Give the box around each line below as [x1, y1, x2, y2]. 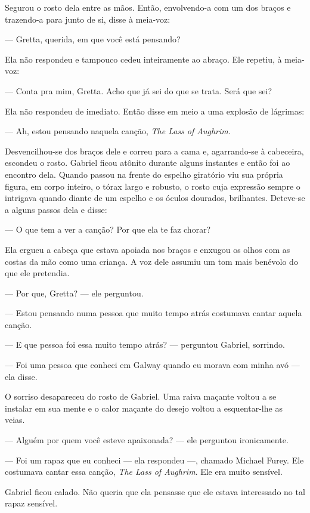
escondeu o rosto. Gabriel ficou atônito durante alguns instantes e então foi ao [5, 156, 290, 169]
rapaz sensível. [5, 497, 58, 509]
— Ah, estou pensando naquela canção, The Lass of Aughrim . [5, 125, 231, 137]
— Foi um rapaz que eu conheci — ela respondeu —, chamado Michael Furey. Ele [5, 453, 304, 466]
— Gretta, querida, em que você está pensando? [5, 33, 181, 45]
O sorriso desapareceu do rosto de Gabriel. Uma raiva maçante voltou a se [5, 390, 277, 403]
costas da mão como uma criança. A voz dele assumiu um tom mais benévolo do [5, 255, 298, 267]
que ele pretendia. [5, 267, 70, 279]
